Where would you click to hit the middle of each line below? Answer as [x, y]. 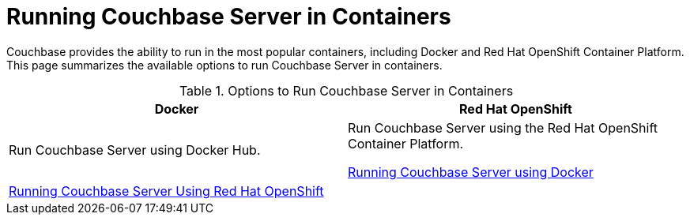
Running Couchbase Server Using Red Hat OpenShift [166, 191]
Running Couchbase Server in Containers [229, 17]
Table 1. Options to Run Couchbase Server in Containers [346, 90]
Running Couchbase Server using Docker [471, 172]
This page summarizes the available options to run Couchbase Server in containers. [224, 65]
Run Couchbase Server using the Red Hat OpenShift [503, 127]
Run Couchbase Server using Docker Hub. [135, 150]
